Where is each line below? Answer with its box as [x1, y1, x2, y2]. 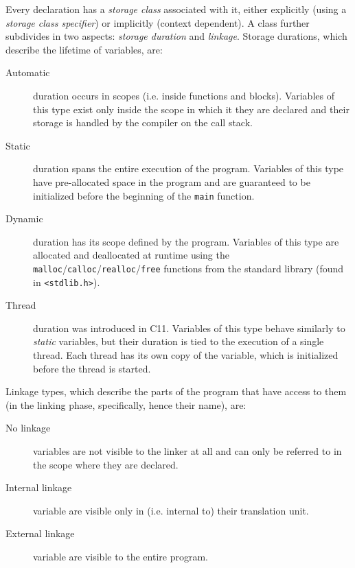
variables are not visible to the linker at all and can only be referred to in [33, 444, 342, 458]
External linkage [5, 526, 75, 541]
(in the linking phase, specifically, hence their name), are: [5, 397, 247, 412]
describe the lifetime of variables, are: [5, 42, 163, 56]
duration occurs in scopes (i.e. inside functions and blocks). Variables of [33, 88, 334, 102]
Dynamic [5, 211, 43, 226]
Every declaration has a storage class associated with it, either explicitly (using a [5, 2, 347, 16]
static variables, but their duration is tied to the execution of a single [33, 334, 324, 348]
